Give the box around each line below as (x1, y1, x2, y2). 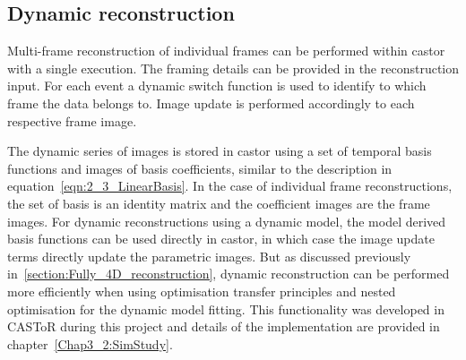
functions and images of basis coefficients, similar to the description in (7, 159, 393, 177)
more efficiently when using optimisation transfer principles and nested (7, 281, 396, 300)
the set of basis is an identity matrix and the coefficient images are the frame (7, 193, 430, 212)
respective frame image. (7, 111, 137, 130)
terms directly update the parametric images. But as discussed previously (7, 246, 411, 265)
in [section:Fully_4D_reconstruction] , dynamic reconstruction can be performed (7, 264, 450, 283)
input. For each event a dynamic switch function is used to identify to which (7, 76, 427, 95)
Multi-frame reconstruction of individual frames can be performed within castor (7, 41, 445, 60)
